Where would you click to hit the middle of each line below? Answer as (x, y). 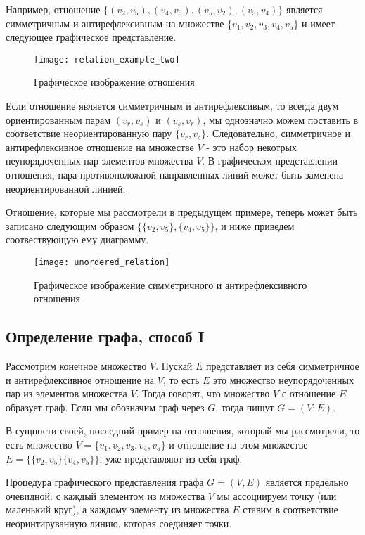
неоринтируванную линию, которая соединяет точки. (119, 523)
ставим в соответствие (290, 509)
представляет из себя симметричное (283, 366)
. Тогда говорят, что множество (203, 393)
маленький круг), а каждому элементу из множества (117, 509)
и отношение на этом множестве (238, 444)
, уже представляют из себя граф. (171, 458)
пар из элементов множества (66, 393)
